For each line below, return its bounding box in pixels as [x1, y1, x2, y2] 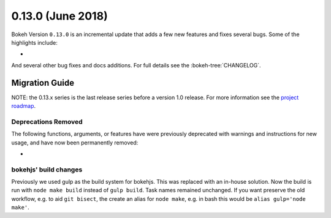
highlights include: [11, 39, 58, 46]
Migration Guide [11, 77, 75, 88]
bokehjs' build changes [11, 165, 83, 174]
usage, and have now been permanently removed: [11, 138, 139, 146]
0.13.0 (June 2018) [11, 9, 108, 23]
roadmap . [11, 102, 36, 110]
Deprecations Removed [11, 117, 83, 126]
